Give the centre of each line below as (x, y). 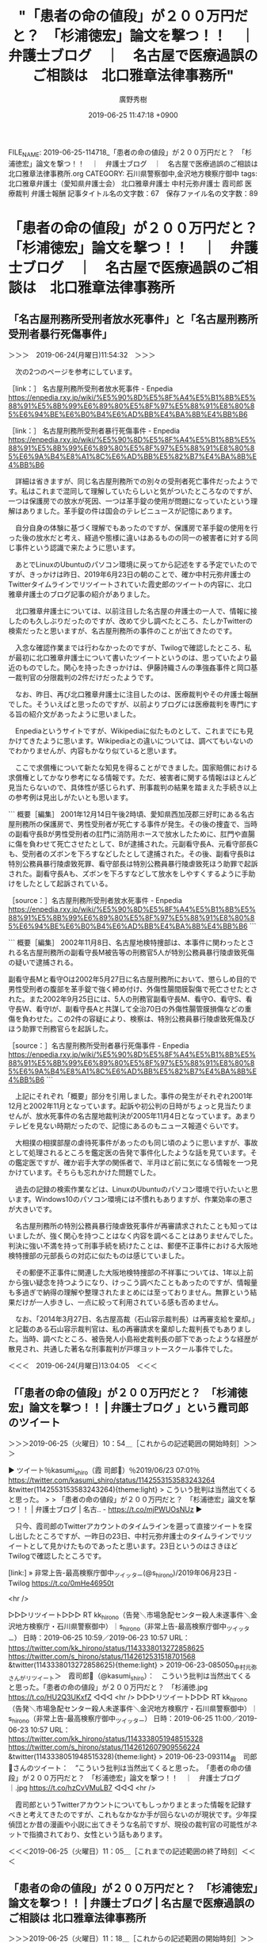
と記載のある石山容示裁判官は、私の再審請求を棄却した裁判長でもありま (126, 1329)
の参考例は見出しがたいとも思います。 (71, 797)
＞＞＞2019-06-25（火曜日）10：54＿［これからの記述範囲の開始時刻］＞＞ (133, 1443)
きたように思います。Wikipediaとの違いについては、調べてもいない (138, 740)
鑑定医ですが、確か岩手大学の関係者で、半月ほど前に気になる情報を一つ (133, 1162)
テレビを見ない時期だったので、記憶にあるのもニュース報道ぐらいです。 (126, 1126)
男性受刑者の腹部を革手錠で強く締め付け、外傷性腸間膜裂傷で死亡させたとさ (133, 989)
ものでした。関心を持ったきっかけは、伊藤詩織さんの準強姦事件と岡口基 (140, 667)
